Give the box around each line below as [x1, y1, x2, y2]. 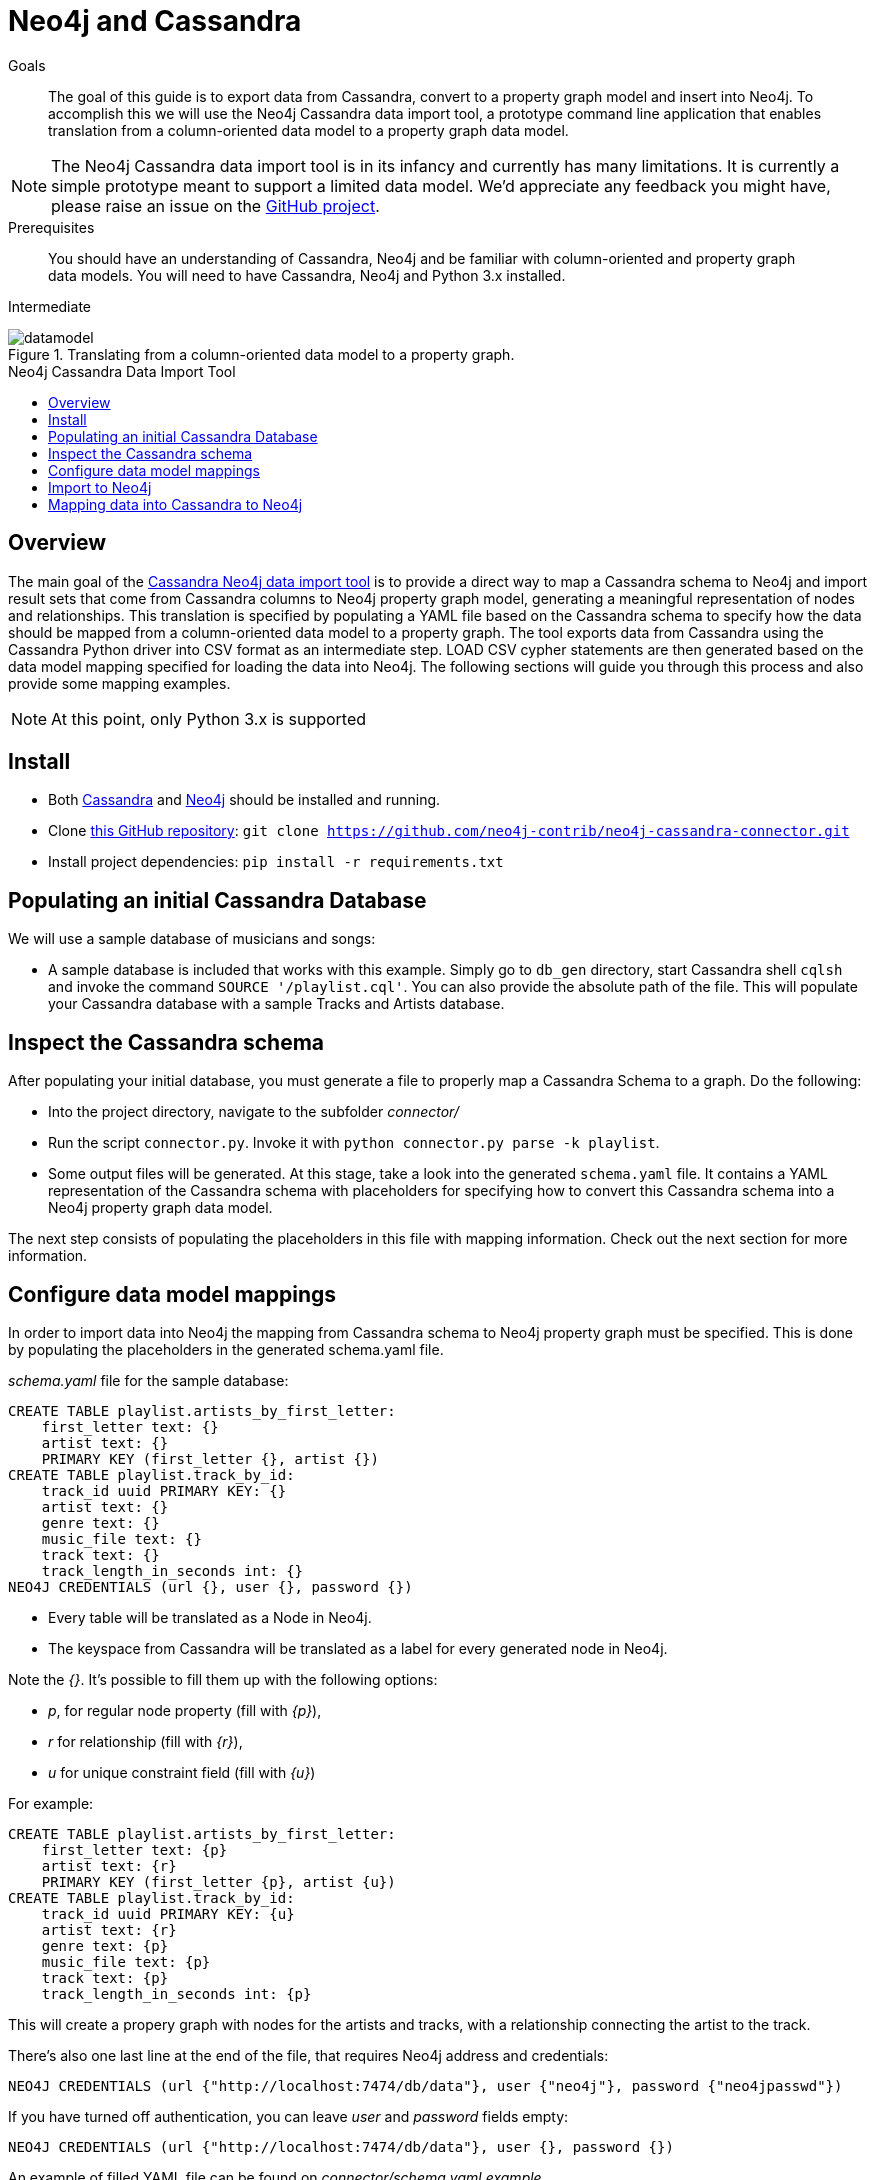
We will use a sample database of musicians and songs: [8, 930, 376, 948]
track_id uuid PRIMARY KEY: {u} [41, 1905, 295, 1922]
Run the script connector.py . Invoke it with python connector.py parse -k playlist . [48, 1134, 660, 1152]
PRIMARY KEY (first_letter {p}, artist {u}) [41, 1873, 396, 1890]
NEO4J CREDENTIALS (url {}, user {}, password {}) [8, 1578, 413, 1595]
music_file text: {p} [41, 1953, 211, 1970]
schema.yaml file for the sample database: [8, 1371, 289, 1389]
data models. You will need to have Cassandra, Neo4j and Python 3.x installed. [48, 266, 566, 284]
